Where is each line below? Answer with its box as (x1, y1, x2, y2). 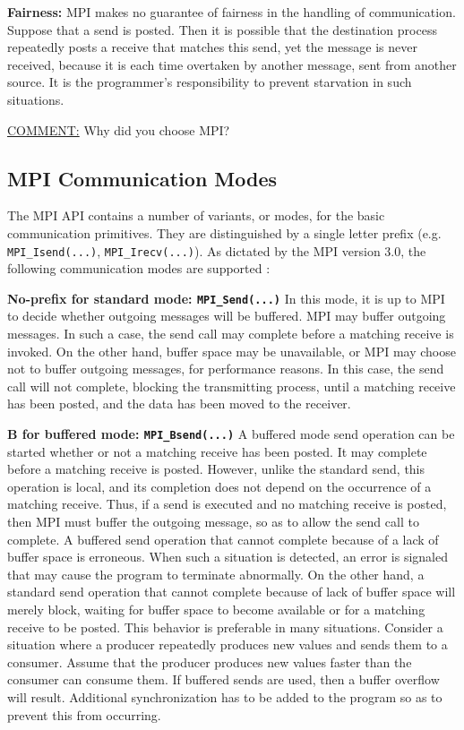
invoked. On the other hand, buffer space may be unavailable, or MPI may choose (7, 341, 456, 360)
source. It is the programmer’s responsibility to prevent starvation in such (7, 73, 412, 91)
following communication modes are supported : (7, 259, 271, 278)
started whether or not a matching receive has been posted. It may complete (7, 442, 427, 460)
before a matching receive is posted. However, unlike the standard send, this (7, 459, 425, 478)
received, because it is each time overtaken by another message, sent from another (7, 55, 457, 73)
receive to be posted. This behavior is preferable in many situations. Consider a (7, 617, 443, 636)
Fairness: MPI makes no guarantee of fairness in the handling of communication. (7, 3, 456, 21)
